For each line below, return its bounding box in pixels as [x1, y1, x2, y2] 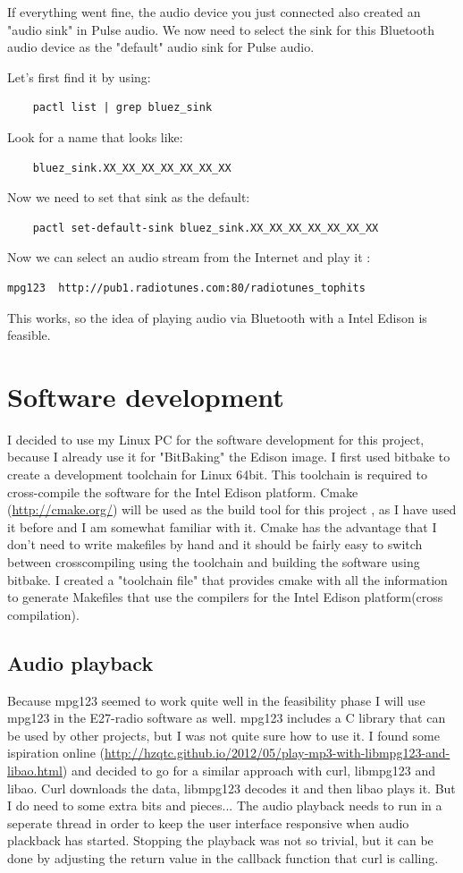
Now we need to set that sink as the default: [7, 188, 250, 207]
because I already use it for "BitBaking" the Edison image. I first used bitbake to [7, 447, 450, 466]
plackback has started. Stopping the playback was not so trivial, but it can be [7, 831, 434, 850]
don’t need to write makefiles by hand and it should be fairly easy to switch [7, 535, 423, 554]
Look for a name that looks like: [7, 127, 183, 146]
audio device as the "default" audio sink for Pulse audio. [7, 38, 315, 56]
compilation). [7, 605, 80, 623]
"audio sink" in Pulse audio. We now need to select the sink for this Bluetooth [7, 20, 434, 38]
